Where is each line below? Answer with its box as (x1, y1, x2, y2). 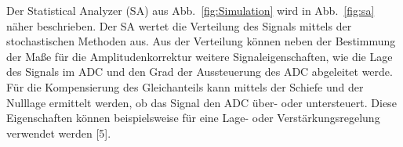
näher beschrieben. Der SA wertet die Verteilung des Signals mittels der (6, 17, 352, 34)
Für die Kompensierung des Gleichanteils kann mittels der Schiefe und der (6, 78, 364, 95)
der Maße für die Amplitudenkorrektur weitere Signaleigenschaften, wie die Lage (6, 48, 393, 64)
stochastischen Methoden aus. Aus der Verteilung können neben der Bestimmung (6, 33, 396, 49)
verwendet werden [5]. (6, 124, 111, 141)
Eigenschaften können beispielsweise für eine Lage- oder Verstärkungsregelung (6, 109, 380, 126)
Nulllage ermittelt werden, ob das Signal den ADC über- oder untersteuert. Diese (6, 94, 397, 110)
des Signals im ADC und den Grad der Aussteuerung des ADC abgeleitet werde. (6, 63, 393, 80)
